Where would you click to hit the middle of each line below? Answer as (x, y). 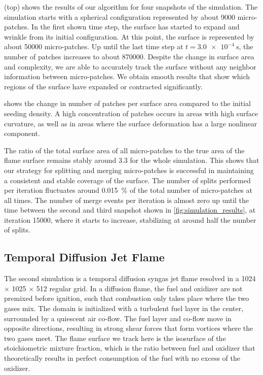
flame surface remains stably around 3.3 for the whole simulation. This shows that (132, 160)
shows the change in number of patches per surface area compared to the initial (127, 103)
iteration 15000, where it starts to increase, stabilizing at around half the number (130, 219)
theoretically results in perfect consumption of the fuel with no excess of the (122, 358)
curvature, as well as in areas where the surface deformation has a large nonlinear (131, 123)
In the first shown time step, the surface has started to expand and (136, 27)
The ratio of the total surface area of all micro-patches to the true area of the (124, 150)
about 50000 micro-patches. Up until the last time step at (94, 46)
